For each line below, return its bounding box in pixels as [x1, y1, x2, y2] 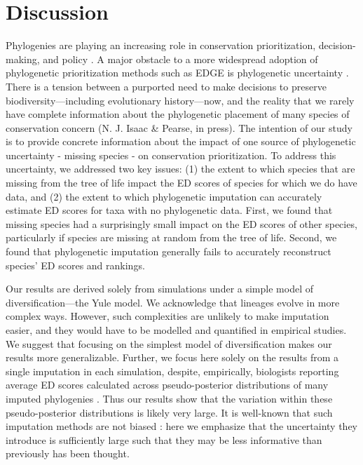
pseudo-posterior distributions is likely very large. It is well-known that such [6, 405, 333, 419]
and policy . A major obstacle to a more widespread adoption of [43, 51, 318, 66]
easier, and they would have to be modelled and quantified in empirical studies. [6, 323, 347, 337]
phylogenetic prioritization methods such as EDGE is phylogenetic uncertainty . [6, 65, 349, 80]
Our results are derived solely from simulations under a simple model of [6, 281, 313, 296]
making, [6, 51, 40, 66]
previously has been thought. [6, 446, 130, 461]
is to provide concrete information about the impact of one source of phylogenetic [6, 134, 356, 149]
